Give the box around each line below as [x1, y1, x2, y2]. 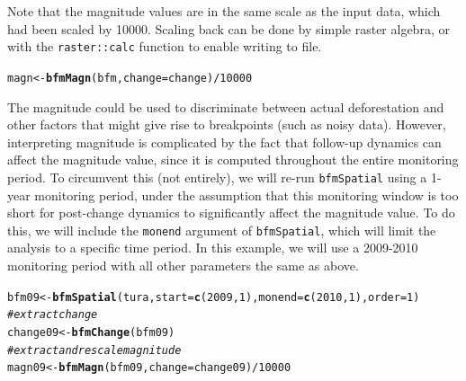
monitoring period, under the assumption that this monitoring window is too [34, 185, 459, 204]
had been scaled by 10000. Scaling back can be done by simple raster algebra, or [7, 19, 450, 38]
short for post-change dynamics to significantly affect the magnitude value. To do [7, 203, 455, 222]
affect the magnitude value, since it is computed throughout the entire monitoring [7, 150, 459, 169]
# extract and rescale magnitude [7, 343, 182, 357]
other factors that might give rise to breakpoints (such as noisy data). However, [7, 115, 446, 134]
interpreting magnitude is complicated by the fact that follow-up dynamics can [7, 132, 442, 151]
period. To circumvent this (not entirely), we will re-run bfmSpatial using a [7, 167, 427, 186]
